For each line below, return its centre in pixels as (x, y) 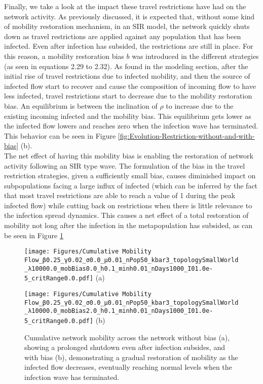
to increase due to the (200, 105)
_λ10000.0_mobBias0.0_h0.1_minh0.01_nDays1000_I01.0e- (119, 268)
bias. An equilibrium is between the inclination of (81, 105)
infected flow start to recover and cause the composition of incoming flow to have (130, 86)
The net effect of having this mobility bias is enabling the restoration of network (129, 155)
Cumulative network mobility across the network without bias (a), (127, 337)
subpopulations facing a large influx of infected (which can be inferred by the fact (131, 185)
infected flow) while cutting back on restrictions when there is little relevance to (128, 205)
